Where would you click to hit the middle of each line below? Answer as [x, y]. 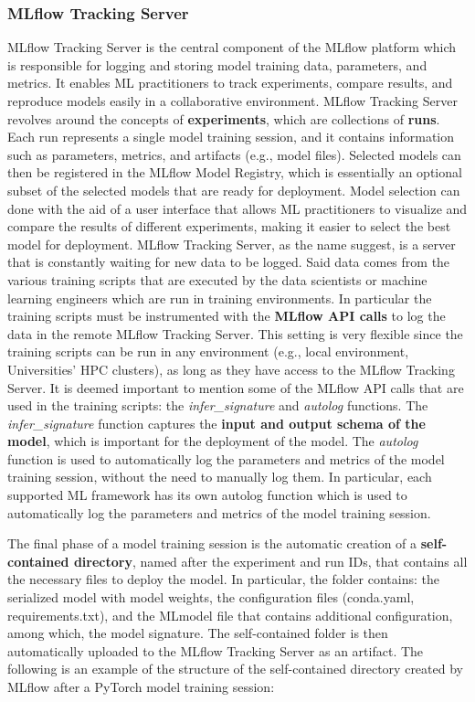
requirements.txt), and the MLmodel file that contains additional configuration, [230, 615]
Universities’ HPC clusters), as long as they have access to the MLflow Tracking [231, 369]
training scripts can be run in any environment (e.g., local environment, [208, 351]
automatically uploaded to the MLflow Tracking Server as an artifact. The [216, 650]
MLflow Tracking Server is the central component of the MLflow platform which [232, 47]
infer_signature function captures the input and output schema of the [216, 423]
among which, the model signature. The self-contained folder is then [198, 633]
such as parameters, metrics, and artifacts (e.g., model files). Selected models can [234, 154]
